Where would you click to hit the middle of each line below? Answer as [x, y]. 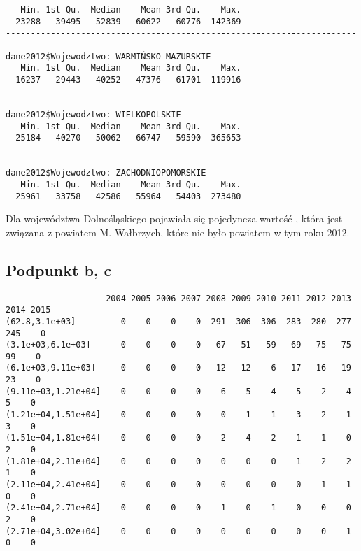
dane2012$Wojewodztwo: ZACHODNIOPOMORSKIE [106, 173]
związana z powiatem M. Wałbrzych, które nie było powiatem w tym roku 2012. [178, 232]
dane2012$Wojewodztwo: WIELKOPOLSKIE [93, 114]
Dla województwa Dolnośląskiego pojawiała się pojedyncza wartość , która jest [174, 219]
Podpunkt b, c [59, 270]
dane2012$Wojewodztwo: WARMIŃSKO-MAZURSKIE [108, 56]
